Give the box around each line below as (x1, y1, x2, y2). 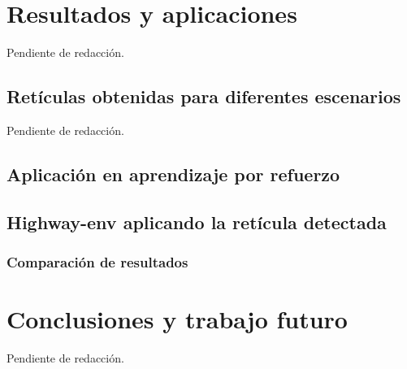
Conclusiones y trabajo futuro (6, 302, 348, 336)
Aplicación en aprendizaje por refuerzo (6, 161, 340, 186)
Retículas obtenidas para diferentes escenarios (6, 84, 401, 109)
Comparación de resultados (6, 252, 188, 271)
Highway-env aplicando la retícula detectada (6, 209, 387, 234)
